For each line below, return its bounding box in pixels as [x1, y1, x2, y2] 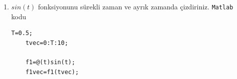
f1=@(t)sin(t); [25, 59, 75, 66]
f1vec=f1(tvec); [25, 68, 79, 76]
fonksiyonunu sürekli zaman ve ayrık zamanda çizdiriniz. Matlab [38, 1, 234, 11]
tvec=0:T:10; [25, 39, 68, 46]
